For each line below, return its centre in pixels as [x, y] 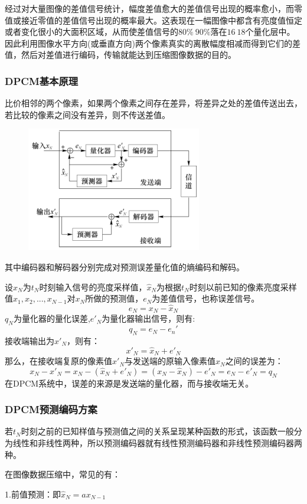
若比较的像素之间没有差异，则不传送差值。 [87, 114]
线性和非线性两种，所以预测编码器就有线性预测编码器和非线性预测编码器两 [157, 443]
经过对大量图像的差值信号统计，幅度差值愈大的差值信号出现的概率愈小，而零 [153, 8]
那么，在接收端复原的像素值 [58, 361]
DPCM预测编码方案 [51, 409]
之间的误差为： [254, 361]
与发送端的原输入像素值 [170, 361]
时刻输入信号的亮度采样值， [93, 287]
